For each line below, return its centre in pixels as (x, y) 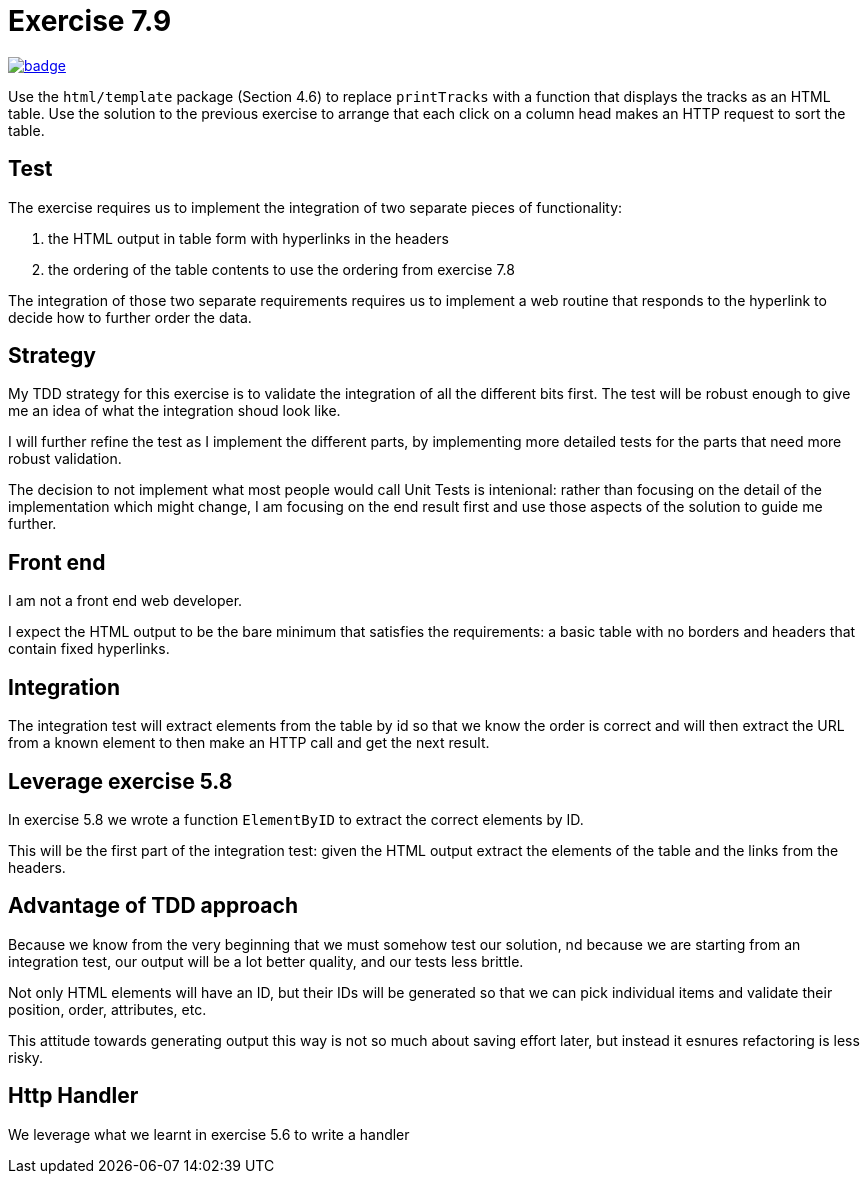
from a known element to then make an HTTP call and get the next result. (249, 743)
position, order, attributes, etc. (107, 1009)
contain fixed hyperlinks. (89, 649)
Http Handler (73, 1096)
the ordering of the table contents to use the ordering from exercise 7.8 (281, 269)
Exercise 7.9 (90, 21)
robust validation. (65, 459)
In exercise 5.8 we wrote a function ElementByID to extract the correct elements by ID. (296, 819)
